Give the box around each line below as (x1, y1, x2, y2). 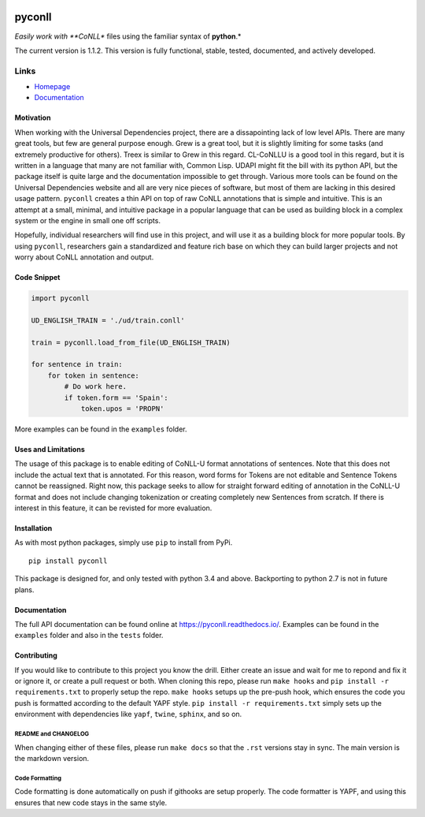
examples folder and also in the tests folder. (14, 631, 164, 640)
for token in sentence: (47, 371, 139, 380)
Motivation (14, 113, 51, 122)
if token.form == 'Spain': (64, 393, 168, 402)
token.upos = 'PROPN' (80, 405, 164, 413)
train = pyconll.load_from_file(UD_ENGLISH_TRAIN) (31, 338, 231, 347)
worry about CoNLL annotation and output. (14, 252, 154, 262)
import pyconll (31, 294, 90, 303)
